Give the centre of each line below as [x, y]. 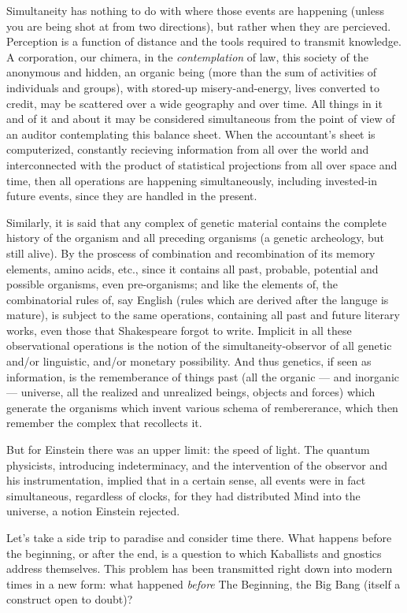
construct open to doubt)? [70, 599]
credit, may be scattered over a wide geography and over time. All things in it [194, 103]
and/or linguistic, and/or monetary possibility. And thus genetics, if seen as [189, 361]
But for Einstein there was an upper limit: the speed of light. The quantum [188, 450]
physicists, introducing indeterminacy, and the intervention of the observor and [197, 464]
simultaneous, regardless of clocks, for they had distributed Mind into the [183, 495]
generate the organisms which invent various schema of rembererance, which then [202, 407]
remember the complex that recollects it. [104, 423]
